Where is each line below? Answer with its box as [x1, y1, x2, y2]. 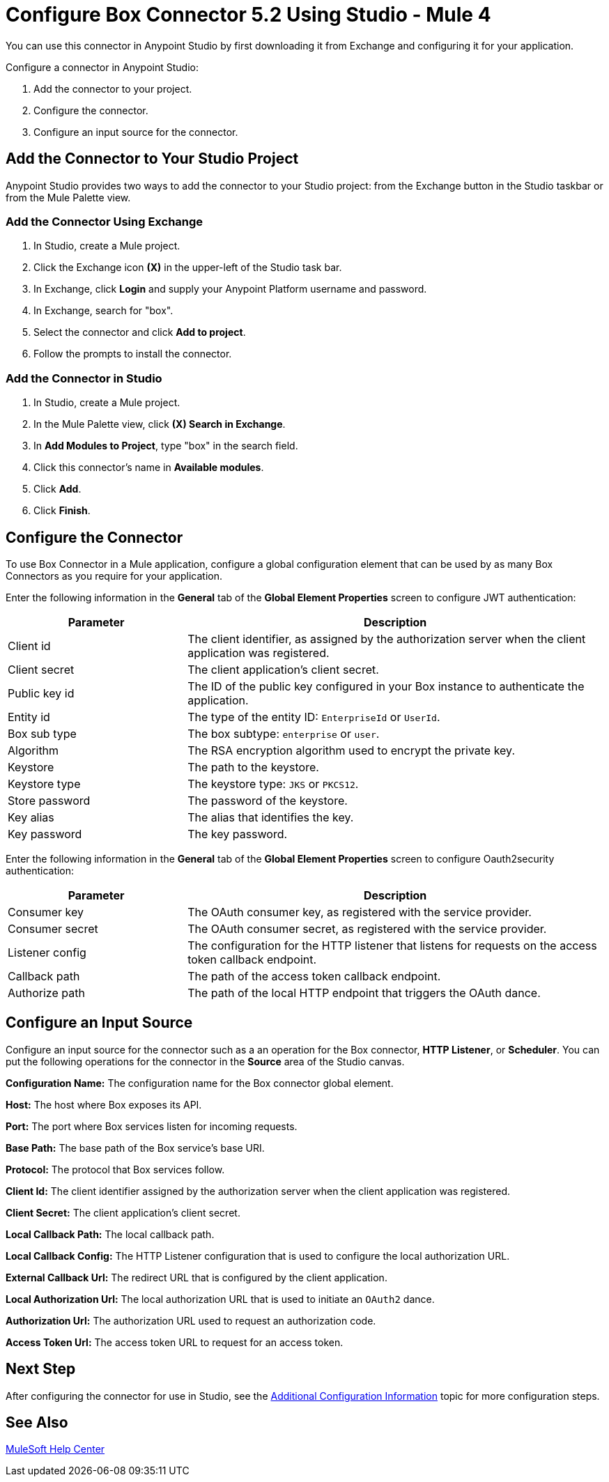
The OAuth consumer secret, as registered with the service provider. [187, 921, 547, 936]
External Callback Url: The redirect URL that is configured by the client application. [6, 1271, 387, 1283]
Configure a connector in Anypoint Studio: [6, 61, 199, 73]
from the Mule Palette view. [6, 191, 131, 203]
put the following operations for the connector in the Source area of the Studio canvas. [6, 1055, 405, 1067]
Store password [8, 793, 91, 808]
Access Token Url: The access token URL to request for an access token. [6, 1336, 344, 1348]
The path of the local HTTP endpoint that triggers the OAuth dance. [187, 985, 541, 1000]
